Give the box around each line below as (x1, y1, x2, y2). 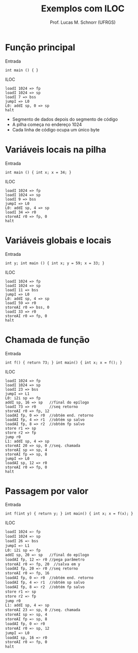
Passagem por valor (5, 485, 89, 496)
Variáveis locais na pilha (5, 144, 106, 155)
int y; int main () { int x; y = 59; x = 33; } (5, 260, 105, 266)
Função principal (5, 41, 75, 53)
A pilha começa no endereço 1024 (12, 122, 82, 127)
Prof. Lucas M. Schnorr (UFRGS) (50, 19, 116, 25)
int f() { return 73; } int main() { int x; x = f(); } (5, 360, 122, 365)
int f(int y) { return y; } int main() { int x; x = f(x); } (5, 511, 134, 516)
